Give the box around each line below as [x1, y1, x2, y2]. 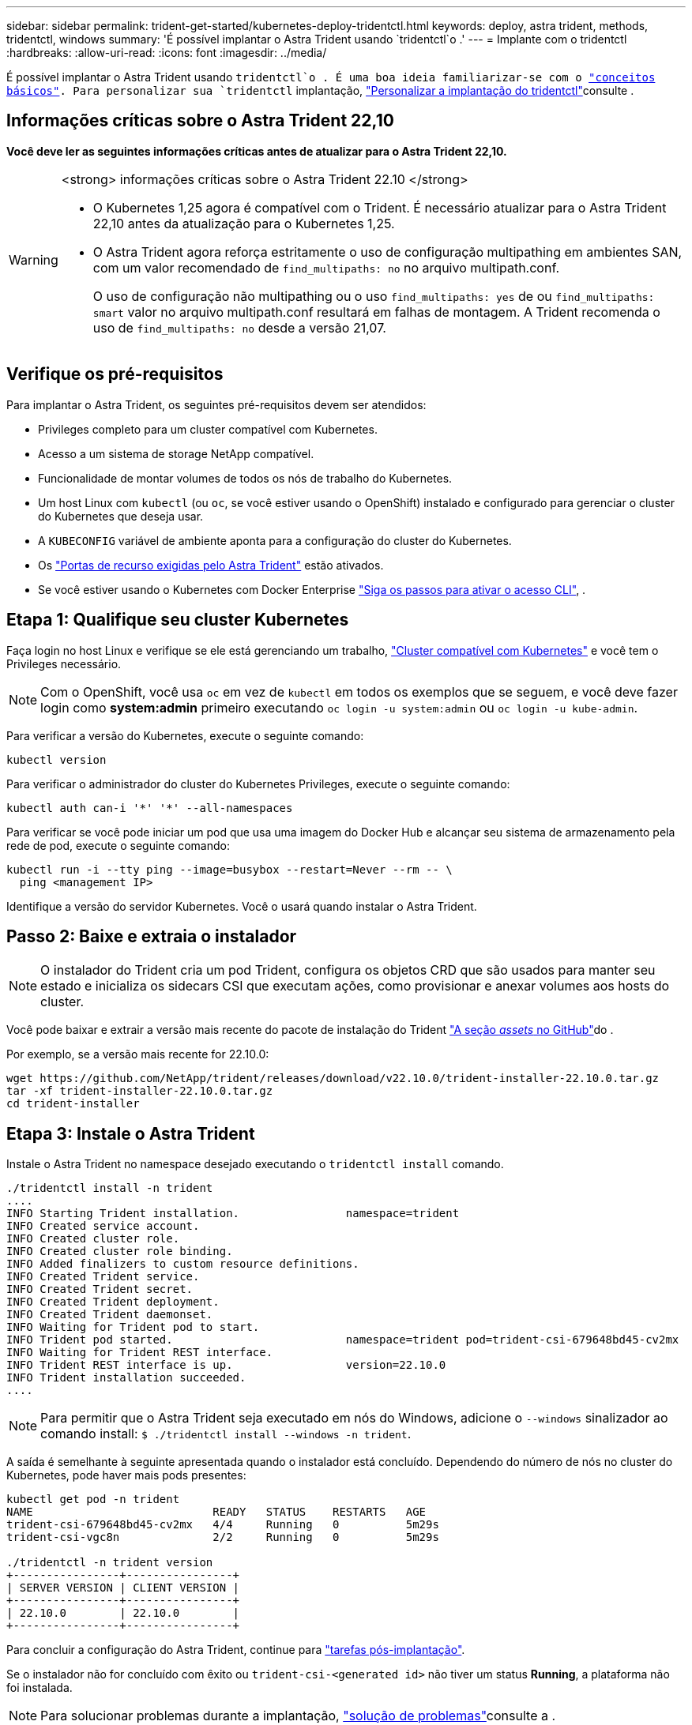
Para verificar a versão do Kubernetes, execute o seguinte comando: [6, 728, 364, 742]
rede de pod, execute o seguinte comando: [6, 838, 230, 852]
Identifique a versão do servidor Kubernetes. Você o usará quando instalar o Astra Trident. [6, 899, 477, 913]
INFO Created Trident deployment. [6, 1295, 220, 1309]
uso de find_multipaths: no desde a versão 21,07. [92, 319, 386, 336]
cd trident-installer [6, 1097, 140, 1111]
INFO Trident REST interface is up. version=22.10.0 [6, 1359, 446, 1372]
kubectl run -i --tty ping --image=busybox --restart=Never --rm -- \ [6, 862, 453, 876]
